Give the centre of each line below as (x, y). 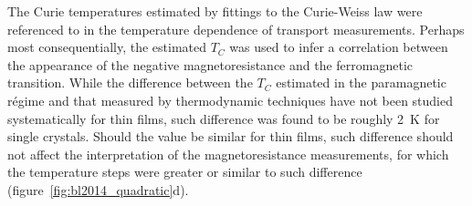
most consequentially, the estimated (107, 47)
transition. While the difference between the (130, 82)
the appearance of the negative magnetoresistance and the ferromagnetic (210, 64)
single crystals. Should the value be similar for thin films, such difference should (231, 136)
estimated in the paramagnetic (361, 82)
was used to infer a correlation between (339, 47)
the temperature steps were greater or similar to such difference (185, 172)
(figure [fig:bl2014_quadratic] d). (98, 189)
